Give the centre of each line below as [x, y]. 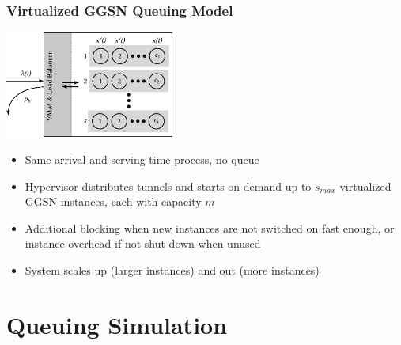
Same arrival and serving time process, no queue [142, 159]
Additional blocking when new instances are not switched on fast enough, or [210, 227]
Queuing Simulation [117, 324]
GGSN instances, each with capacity [113, 201]
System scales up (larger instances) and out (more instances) [172, 270]
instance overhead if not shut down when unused [143, 243]
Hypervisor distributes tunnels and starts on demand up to [168, 186]
